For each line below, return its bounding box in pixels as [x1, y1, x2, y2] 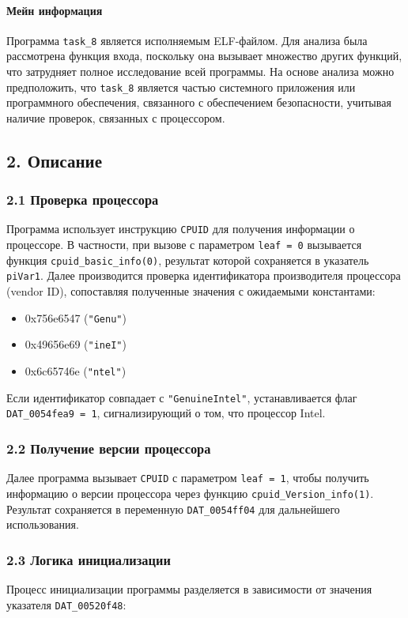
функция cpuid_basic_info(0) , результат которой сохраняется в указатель [6, 251, 369, 268]
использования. [6, 516, 79, 533]
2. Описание [6, 148, 102, 172]
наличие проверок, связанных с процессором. [6, 109, 225, 126]
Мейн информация [6, 2, 103, 18]
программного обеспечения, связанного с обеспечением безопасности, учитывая [6, 94, 391, 111]
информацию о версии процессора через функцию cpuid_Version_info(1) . [6, 484, 374, 501]
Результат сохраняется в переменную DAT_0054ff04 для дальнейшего [6, 500, 340, 517]
